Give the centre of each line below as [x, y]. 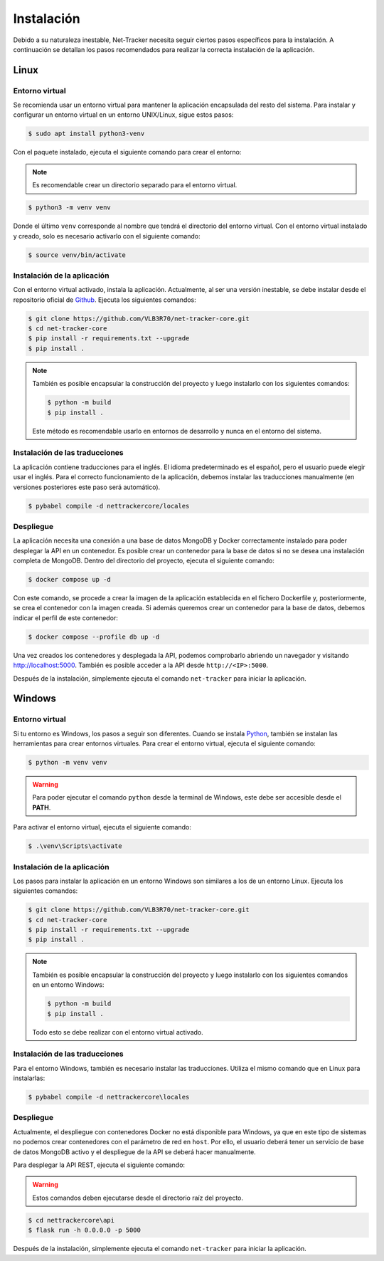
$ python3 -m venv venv [70, 208]
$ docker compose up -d [70, 579]
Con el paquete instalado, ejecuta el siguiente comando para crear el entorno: [127, 152]
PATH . [42, 807]
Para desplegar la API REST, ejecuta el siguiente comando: [99, 1165]
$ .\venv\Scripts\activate [75, 846]
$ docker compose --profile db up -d [94, 637]
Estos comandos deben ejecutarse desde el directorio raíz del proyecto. [138, 1198]
